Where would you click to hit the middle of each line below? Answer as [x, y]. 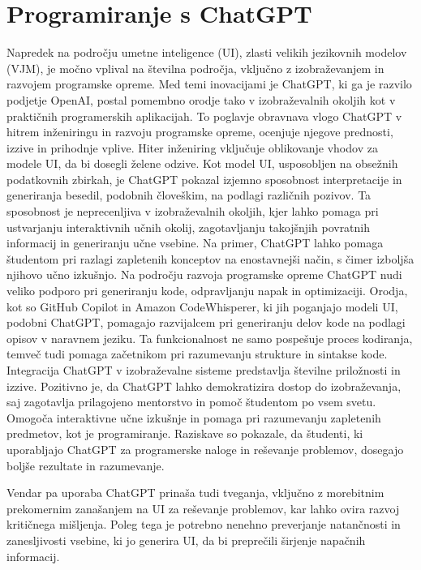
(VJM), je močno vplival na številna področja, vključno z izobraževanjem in [195, 68]
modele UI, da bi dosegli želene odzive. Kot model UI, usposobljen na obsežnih [202, 163]
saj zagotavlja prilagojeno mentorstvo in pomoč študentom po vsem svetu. [191, 402]
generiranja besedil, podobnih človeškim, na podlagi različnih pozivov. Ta [189, 195]
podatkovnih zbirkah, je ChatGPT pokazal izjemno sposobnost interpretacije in [204, 179]
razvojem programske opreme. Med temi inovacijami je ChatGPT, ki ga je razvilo [209, 84]
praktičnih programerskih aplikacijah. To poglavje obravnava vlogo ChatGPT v [204, 116]
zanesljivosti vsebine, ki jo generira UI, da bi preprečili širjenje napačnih [186, 540]
